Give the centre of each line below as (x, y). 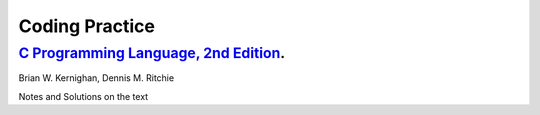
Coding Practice (86, 26)
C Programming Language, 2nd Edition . (151, 53)
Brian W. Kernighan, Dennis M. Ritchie (96, 78)
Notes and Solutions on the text (83, 96)
